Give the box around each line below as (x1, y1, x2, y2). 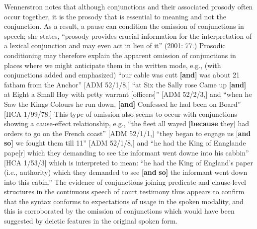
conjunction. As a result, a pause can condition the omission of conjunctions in (4, 21, 244, 31)
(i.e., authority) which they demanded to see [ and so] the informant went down (4, 167, 248, 177)
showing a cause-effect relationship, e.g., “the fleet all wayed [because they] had (4, 118, 250, 129)
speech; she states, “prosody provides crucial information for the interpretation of (4, 30, 252, 41)
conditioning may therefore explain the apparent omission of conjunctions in (4, 50, 236, 60)
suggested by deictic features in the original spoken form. (4, 216, 178, 226)
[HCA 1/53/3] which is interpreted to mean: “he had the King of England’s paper (4, 157, 253, 167)
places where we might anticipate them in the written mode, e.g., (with (4, 60, 221, 70)
